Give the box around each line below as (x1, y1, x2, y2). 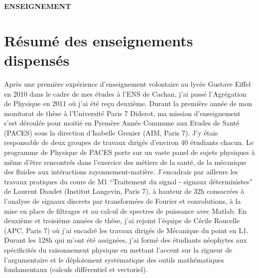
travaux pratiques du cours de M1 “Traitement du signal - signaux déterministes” (4, 176, 253, 186)
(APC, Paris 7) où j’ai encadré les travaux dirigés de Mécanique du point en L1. (4, 225, 249, 235)
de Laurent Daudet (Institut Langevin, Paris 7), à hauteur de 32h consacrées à (4, 186, 245, 196)
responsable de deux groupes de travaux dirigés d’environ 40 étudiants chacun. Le (4, 137, 254, 147)
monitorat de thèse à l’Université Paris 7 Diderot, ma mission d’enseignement (4, 108, 241, 118)
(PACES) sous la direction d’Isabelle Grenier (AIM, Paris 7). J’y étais (4, 127, 218, 138)
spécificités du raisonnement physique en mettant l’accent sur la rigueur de (4, 245, 233, 255)
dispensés (4, 49, 70, 70)
